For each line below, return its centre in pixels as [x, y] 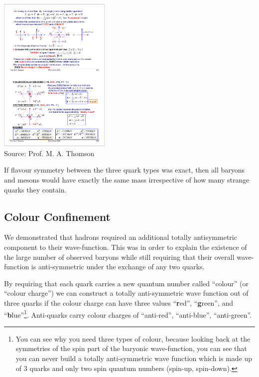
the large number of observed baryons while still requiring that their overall [119, 257]
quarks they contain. [35, 189]
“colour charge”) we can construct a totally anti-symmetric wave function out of [126, 293]
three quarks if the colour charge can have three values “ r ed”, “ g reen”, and [119, 302]
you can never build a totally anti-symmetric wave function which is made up [134, 358]
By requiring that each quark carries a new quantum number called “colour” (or [126, 283]
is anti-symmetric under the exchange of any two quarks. [118, 267]
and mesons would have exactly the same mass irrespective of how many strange [127, 180]
